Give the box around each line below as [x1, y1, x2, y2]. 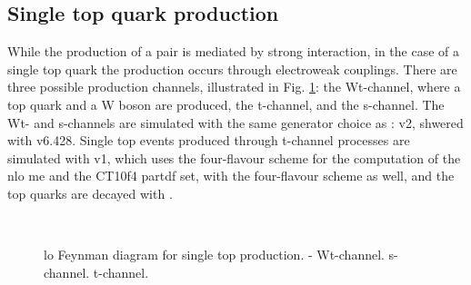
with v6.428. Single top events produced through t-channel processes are [7, 131, 410, 150]
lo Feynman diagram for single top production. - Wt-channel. [44, 245, 385, 264]
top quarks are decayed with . [7, 183, 173, 202]
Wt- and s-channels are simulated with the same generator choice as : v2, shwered [7, 113, 464, 132]
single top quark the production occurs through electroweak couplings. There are [7, 59, 457, 78]
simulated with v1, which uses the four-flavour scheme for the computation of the [7, 148, 461, 167]
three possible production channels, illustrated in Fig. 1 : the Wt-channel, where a [7, 77, 461, 96]
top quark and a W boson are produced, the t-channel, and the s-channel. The [7, 94, 445, 113]
